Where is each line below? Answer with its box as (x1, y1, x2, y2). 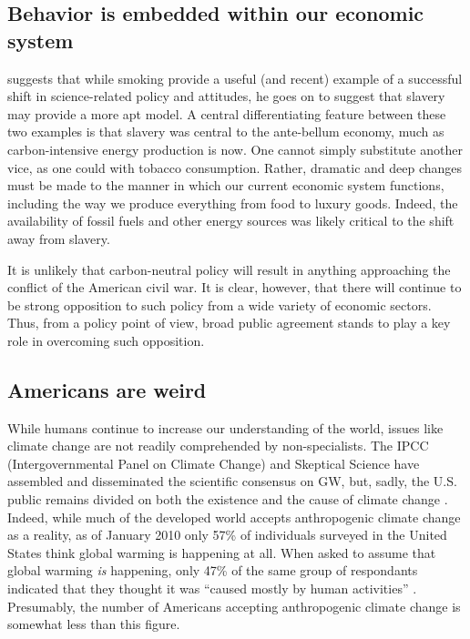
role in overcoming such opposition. (7, 330, 205, 350)
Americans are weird (7, 375, 207, 403)
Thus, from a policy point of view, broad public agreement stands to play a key (7, 313, 451, 332)
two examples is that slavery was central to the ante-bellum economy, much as (7, 122, 444, 141)
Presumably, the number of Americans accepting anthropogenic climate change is (7, 596, 461, 615)
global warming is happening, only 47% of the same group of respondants (7, 561, 418, 580)
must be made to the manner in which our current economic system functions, (7, 176, 444, 195)
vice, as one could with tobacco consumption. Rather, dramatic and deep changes (7, 157, 463, 177)
